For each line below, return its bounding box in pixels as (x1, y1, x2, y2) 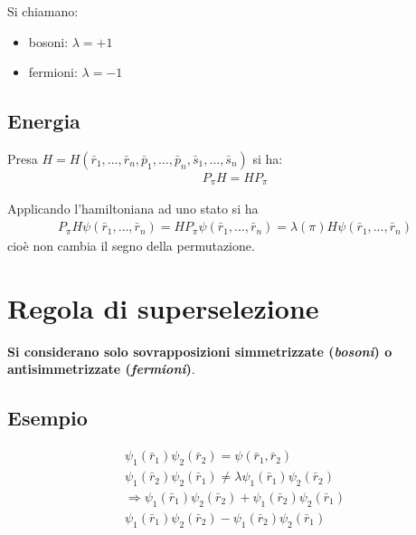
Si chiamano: (7, 2, 79, 20)
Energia (7, 107, 80, 135)
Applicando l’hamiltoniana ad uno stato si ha (7, 199, 259, 218)
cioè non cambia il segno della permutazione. (7, 236, 255, 255)
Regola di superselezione (7, 289, 319, 326)
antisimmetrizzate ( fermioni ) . (7, 359, 195, 378)
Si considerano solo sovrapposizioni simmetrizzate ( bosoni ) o (7, 341, 392, 360)
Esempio (7, 404, 88, 432)
